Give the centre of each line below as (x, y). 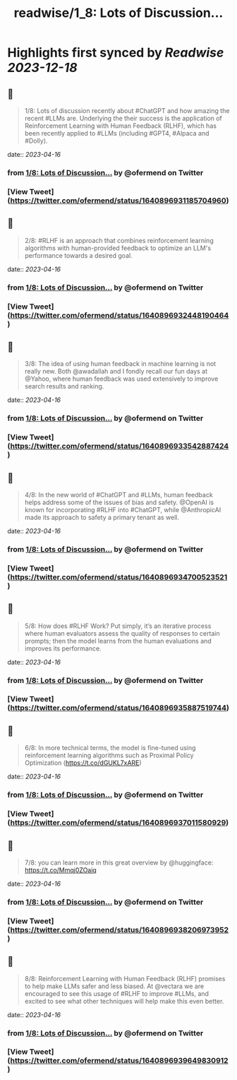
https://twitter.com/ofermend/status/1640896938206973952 (120, 930)
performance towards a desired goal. (78, 255)
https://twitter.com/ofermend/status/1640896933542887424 (120, 446)
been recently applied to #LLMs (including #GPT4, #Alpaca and (117, 133)
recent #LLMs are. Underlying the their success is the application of (123, 118)
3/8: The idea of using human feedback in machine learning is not (120, 364)
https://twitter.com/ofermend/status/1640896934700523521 (119, 577)
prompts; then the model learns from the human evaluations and (118, 641)
